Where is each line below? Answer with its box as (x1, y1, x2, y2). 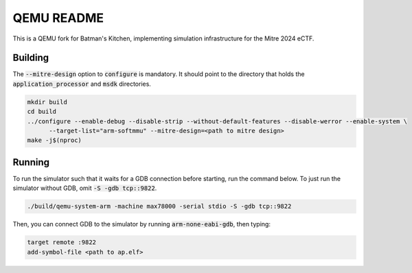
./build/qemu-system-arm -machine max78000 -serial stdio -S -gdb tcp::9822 (27, 202, 292, 211)
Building (12, 52, 49, 64)
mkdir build (27, 98, 68, 106)
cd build (27, 108, 57, 116)
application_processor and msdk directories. (12, 80, 151, 88)
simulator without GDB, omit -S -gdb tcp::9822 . (12, 184, 157, 192)
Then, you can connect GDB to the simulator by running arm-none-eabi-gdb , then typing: (12, 220, 271, 228)
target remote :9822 (27, 239, 96, 246)
